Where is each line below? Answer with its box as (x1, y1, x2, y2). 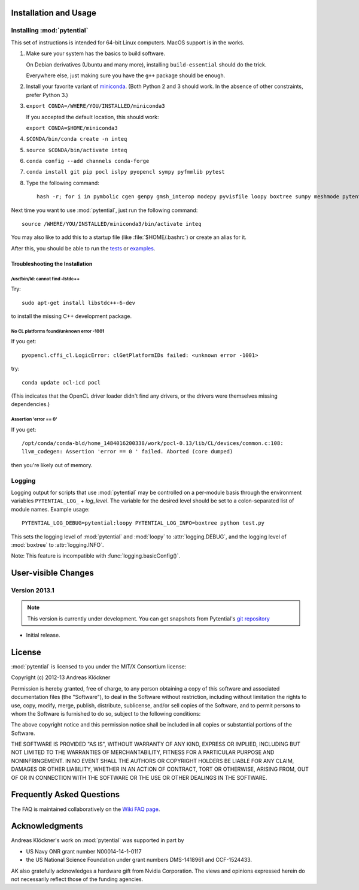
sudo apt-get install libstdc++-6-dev (22, 299, 136, 306)
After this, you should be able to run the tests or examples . (11, 244, 156, 252)
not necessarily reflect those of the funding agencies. (11, 876, 144, 883)
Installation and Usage (11, 8, 97, 18)
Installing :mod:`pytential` (11, 26, 89, 35)
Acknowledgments (11, 821, 84, 831)
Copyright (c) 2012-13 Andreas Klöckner (11, 674, 111, 681)
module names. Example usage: (11, 505, 90, 513)
